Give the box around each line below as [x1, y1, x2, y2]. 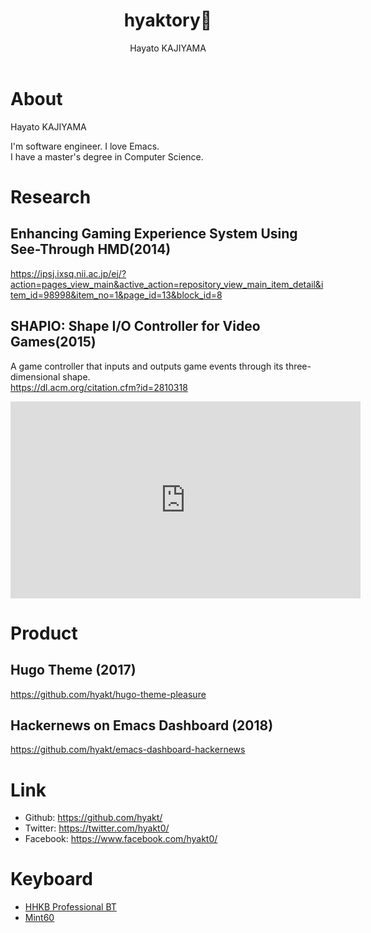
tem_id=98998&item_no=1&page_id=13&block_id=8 [10, 289, 223, 301]
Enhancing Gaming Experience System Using [10, 225, 298, 243]
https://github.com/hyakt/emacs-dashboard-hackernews [10, 744, 246, 756]
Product [10, 622, 78, 644]
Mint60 [24, 912, 55, 924]
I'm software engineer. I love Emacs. [10, 140, 160, 152]
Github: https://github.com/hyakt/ [24, 812, 163, 824]
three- [285, 360, 312, 372]
